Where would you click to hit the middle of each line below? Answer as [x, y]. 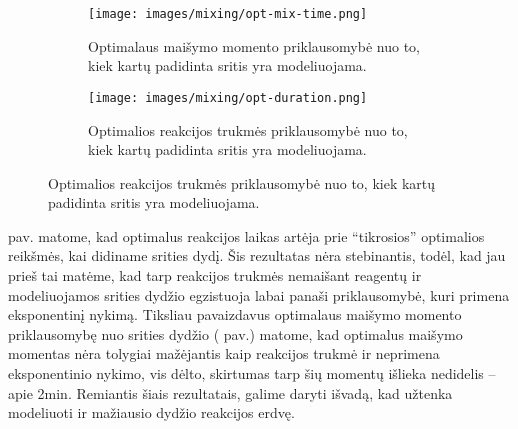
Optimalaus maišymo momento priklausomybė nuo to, [254, 45]
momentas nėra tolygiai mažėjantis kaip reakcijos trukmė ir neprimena [224, 353]
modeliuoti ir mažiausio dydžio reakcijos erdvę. [151, 412]
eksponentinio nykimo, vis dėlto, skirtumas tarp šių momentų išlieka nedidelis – [252, 373]
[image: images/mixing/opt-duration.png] [228, 97]
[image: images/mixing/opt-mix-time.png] [228, 14]
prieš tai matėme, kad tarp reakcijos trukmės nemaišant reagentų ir [215, 275]
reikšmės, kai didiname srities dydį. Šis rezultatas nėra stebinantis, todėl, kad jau [257, 255]
